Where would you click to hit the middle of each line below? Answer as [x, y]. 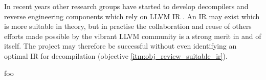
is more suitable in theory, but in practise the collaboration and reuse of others [128, 26]
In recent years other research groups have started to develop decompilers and [126, 6]
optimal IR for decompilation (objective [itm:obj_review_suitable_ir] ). [116, 55]
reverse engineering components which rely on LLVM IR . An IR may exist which [132, 16]
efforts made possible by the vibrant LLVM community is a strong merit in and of [133, 36]
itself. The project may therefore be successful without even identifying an [120, 46]
